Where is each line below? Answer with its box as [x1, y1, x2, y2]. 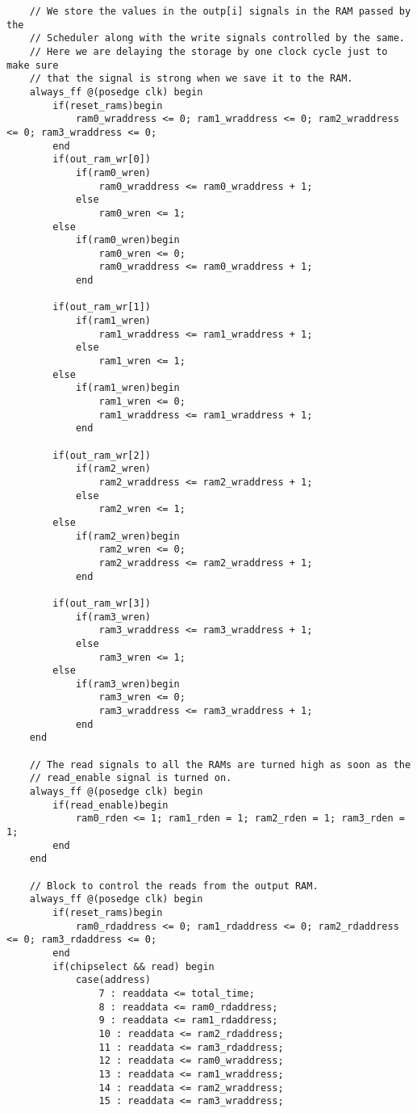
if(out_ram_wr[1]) [52, 301, 151, 313]
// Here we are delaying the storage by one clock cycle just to [29, 45, 388, 57]
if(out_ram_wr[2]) [52, 449, 151, 461]
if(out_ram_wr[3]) [52, 597, 151, 609]
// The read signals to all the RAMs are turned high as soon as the [29, 758, 411, 771]
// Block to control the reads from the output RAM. [29, 880, 319, 892]
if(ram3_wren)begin [75, 678, 180, 690]
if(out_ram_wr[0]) [52, 153, 151, 166]
